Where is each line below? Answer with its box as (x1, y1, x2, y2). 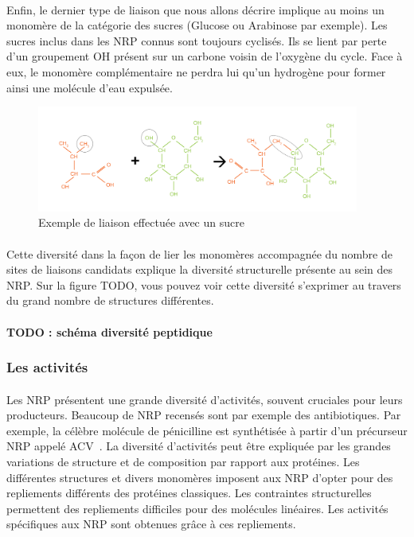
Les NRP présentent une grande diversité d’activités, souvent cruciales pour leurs (6, 391, 403, 407)
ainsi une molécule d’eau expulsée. (6, 79, 173, 95)
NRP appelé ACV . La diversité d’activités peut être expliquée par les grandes (6, 438, 391, 454)
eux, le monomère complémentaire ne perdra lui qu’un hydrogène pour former (6, 63, 386, 80)
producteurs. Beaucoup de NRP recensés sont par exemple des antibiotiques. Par (6, 407, 401, 423)
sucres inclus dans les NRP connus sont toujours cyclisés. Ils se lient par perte (6, 32, 387, 49)
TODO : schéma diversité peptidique (6, 323, 213, 340)
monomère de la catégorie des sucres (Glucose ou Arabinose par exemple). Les (6, 17, 388, 33)
